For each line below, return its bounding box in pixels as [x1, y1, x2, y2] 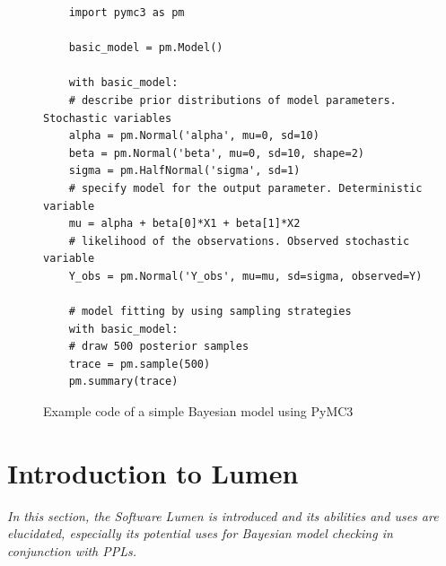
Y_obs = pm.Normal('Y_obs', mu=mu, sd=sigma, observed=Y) [68, 269, 423, 283]
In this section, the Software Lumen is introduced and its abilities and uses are [7, 506, 439, 525]
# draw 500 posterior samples [68, 340, 249, 353]
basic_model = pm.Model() [68, 41, 223, 55]
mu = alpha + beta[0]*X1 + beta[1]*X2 [68, 217, 301, 231]
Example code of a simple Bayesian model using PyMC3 [43, 402, 354, 421]
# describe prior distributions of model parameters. [68, 93, 397, 107]
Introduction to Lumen [7, 454, 299, 491]
